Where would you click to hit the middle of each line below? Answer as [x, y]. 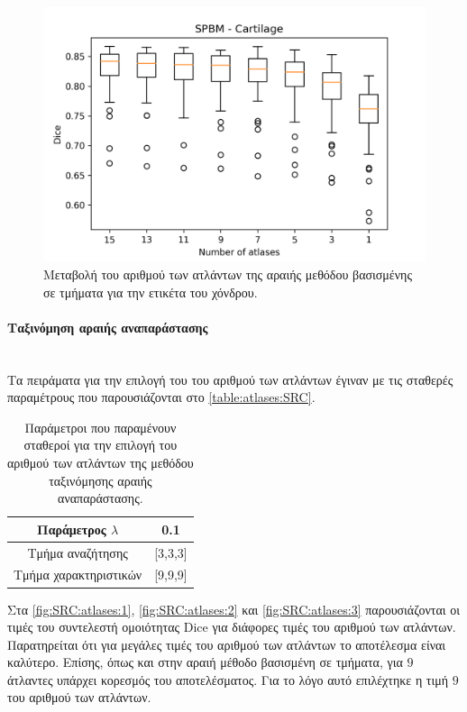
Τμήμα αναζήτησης [78, 552]
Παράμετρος [72, 529]
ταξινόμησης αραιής [101, 480]
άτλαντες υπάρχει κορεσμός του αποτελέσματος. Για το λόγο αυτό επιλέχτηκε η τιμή [228, 679]
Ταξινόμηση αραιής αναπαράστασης [108, 327]
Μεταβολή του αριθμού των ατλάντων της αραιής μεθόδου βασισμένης [228, 274]
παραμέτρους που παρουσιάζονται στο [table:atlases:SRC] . [161, 397]
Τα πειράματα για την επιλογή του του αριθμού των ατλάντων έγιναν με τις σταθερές [230, 379]
